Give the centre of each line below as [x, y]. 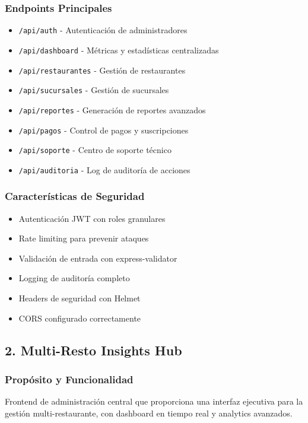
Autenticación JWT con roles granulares [92, 218]
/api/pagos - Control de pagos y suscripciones [104, 130]
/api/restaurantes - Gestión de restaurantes [102, 70]
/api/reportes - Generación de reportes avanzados [112, 109]
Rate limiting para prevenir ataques [84, 238]
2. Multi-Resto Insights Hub [93, 350]
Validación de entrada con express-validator [98, 258]
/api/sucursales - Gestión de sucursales [94, 90]
